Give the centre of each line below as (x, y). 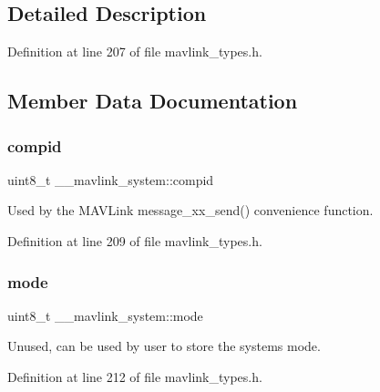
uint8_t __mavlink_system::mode (105, 315)
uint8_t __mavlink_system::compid (111, 179)
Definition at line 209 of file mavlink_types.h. (135, 240)
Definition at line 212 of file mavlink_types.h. (135, 376)
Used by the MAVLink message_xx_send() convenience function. (190, 210)
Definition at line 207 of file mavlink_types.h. (135, 52)
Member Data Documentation (153, 101)
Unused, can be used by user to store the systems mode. (164, 346)
